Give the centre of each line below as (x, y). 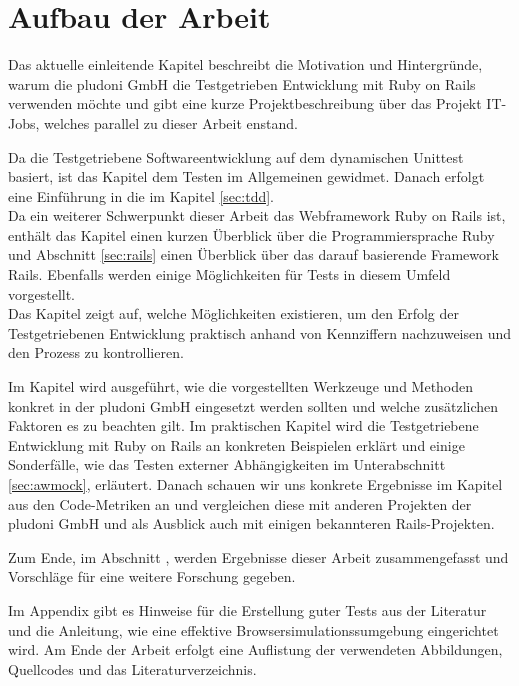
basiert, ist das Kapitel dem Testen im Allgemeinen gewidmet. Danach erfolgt (246, 176)
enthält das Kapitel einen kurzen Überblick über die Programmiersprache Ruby (251, 234)
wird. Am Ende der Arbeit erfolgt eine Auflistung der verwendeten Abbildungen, (255, 649)
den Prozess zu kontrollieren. (96, 352)
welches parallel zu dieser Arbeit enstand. (171, 122)
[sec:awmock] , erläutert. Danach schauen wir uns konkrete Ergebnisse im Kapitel (255, 484)
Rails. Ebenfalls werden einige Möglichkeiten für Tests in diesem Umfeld (229, 274)
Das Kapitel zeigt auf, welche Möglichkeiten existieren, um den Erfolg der (233, 313)
